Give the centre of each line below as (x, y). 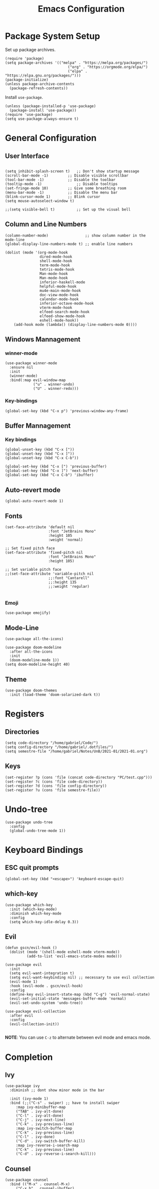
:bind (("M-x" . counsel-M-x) (40, 1184)
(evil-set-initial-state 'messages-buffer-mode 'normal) (68, 999)
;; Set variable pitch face (33, 570)
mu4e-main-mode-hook (60, 290)
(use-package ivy (22, 1086)
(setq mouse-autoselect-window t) (40, 201)
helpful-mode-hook (58, 286)
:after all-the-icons (31, 652)
